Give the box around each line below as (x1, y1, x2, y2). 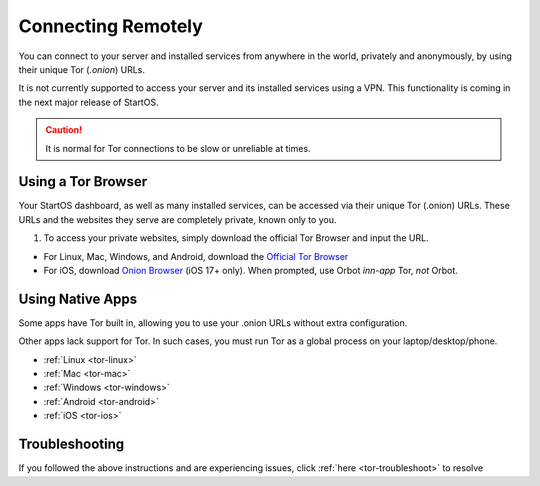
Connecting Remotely (18, 15, 204, 37)
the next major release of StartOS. (18, 96, 159, 108)
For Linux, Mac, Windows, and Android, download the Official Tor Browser (43, 250, 349, 262)
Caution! (45, 124, 83, 136)
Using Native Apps (18, 290, 138, 307)
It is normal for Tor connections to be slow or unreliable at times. (45, 142, 311, 154)
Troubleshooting (18, 436, 125, 453)
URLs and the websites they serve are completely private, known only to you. (18, 213, 337, 225)
